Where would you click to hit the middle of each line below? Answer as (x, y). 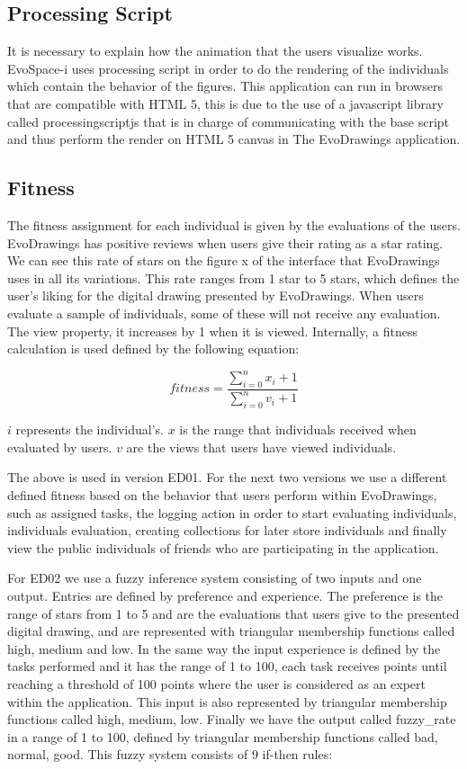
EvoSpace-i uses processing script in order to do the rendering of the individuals (228, 68)
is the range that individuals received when (298, 429)
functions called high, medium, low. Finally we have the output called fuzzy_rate (232, 719)
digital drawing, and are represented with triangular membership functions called (231, 631)
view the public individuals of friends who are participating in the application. (223, 547)
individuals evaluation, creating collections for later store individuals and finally (227, 530)
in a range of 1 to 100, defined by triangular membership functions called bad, (223, 736)
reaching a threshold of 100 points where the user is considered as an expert (217, 683)
